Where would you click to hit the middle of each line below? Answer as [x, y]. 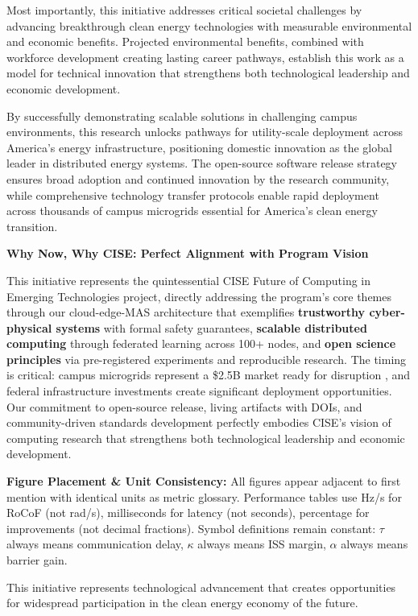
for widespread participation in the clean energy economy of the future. [182, 603]
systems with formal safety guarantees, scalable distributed [211, 327]
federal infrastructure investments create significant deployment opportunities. [199, 391]
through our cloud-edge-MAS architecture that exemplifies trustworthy [186, 312]
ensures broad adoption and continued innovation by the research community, [198, 178]
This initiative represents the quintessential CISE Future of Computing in [189, 280]
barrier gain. [37, 560]
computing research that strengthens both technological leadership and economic [206, 438]
